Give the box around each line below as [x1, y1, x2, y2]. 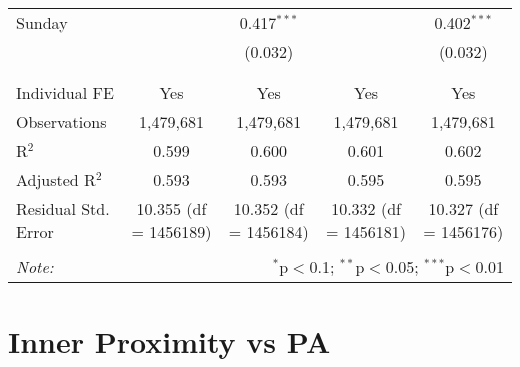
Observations [16, 110, 107, 133]
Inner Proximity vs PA [8, 321, 331, 362]
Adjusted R [16, 168, 96, 191]
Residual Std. [16, 197, 110, 220]
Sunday [16, 11, 68, 34]
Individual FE [16, 81, 114, 104]
